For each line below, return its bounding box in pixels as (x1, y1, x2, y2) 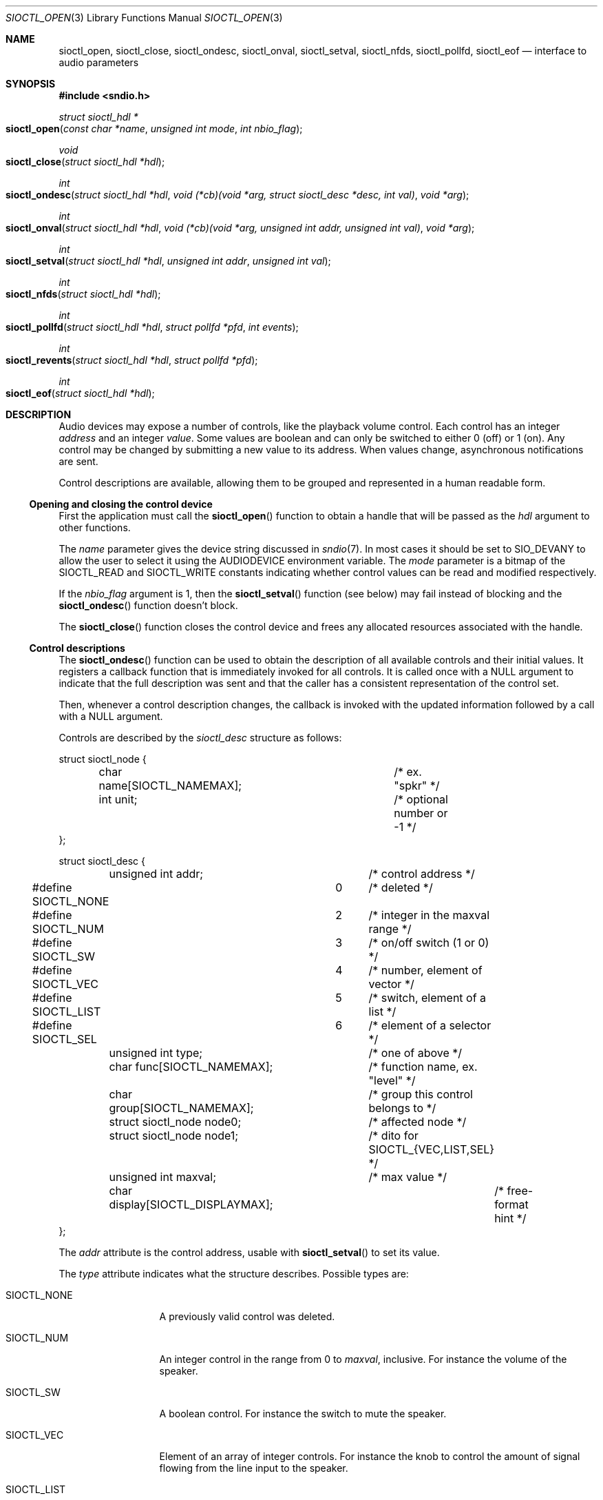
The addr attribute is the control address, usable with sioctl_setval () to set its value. (59, 1246, 440, 1258)
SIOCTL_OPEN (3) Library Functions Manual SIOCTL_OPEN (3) (6, 12, 283, 23)
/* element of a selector (368, 1018, 491, 1032)
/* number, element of (368, 963, 483, 977)
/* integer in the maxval (368, 908, 490, 922)
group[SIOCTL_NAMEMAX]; (109, 1101, 254, 1115)
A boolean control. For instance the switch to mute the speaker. (159, 1408, 447, 1419)
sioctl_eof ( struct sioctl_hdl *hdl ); (6, 387, 155, 399)
